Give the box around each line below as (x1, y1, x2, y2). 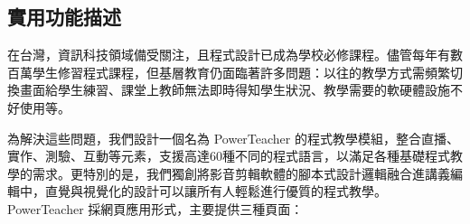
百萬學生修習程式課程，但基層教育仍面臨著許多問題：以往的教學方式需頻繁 (7, 62, 450, 81)
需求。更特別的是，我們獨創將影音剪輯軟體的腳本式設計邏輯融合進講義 (32, 163, 450, 182)
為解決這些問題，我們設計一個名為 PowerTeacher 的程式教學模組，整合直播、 (7, 128, 459, 147)
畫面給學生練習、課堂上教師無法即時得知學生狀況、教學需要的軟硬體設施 (19, 80, 450, 99)
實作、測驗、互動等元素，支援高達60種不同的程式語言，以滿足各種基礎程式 (7, 146, 450, 165)
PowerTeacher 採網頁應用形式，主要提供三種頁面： (7, 199, 304, 218)
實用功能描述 (7, 3, 121, 31)
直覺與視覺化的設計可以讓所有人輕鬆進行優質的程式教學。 (44, 182, 387, 201)
